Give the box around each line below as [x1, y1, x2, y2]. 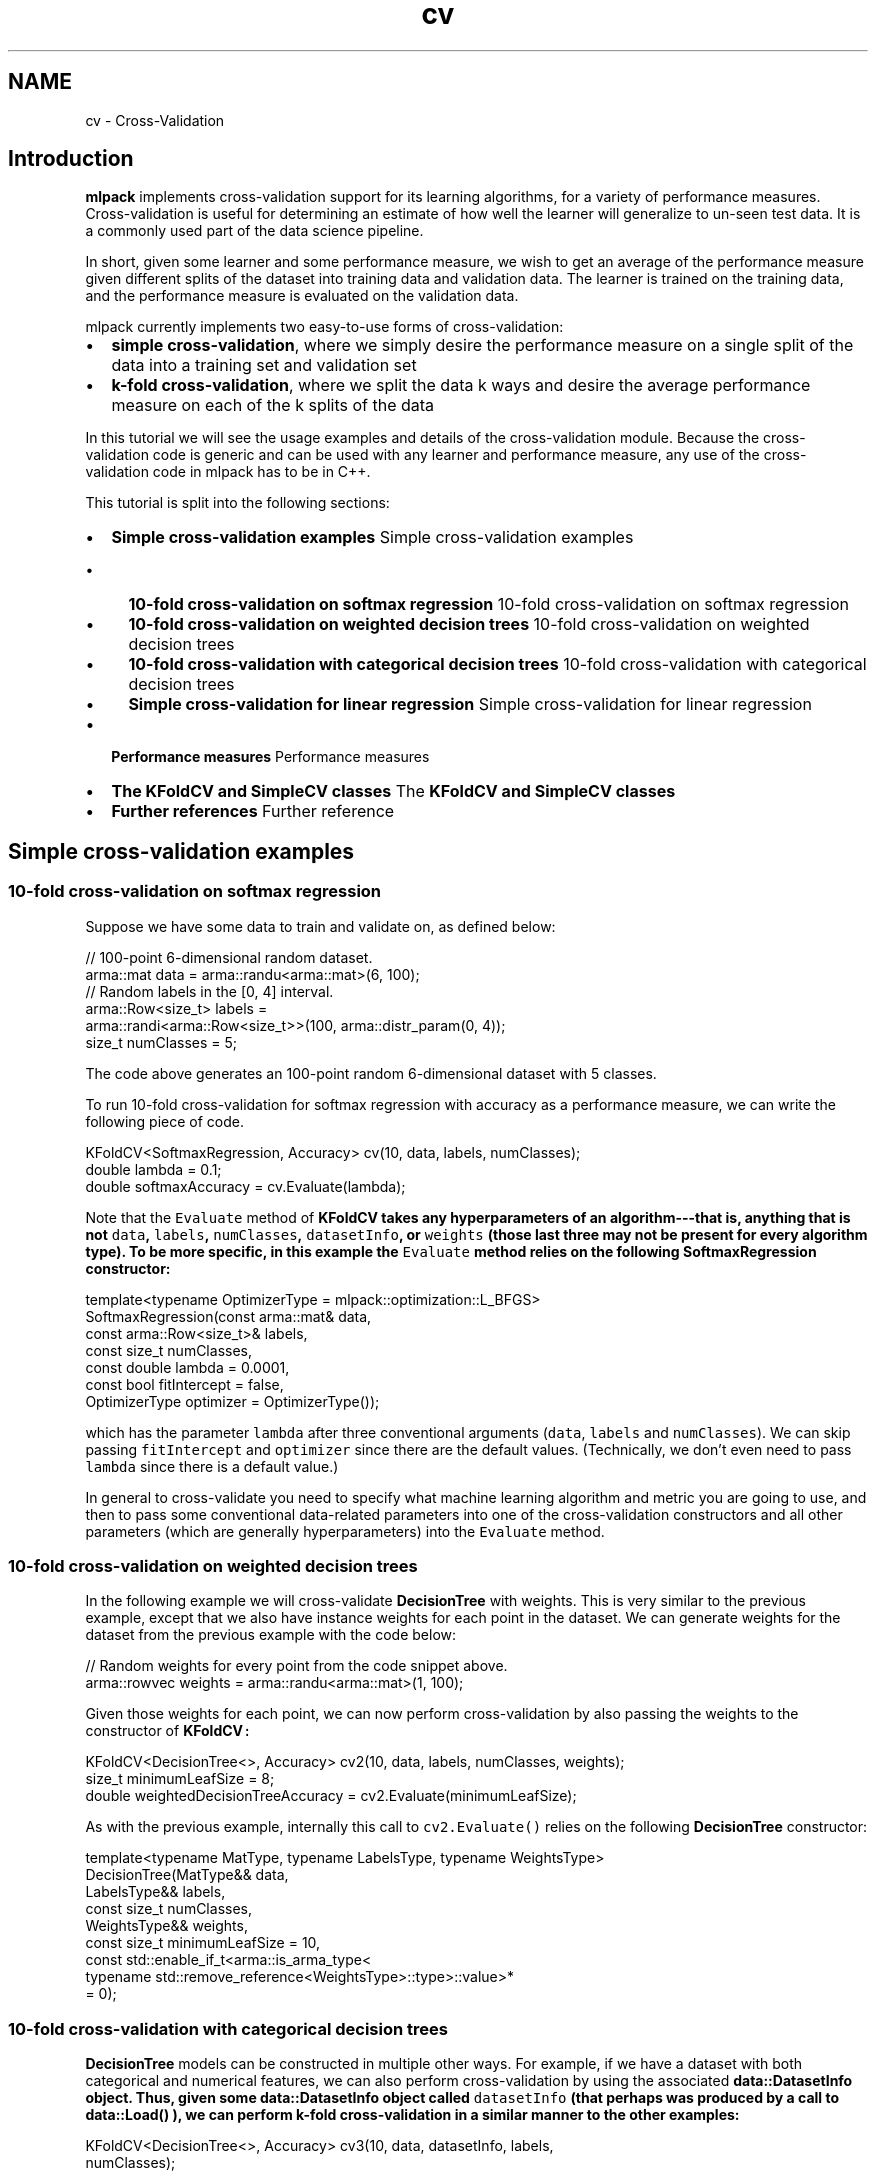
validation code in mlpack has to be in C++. [85, 463, 371, 481]
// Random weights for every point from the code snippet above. [85, 1657, 508, 1675]
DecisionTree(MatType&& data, [85, 1866, 289, 1884]
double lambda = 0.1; [85, 1160, 222, 1178]
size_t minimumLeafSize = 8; [85, 1770, 275, 1788]
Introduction [8, 146, 134, 172]
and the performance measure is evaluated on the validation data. [85, 287, 519, 305]
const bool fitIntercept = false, [85, 1375, 284, 1393]
